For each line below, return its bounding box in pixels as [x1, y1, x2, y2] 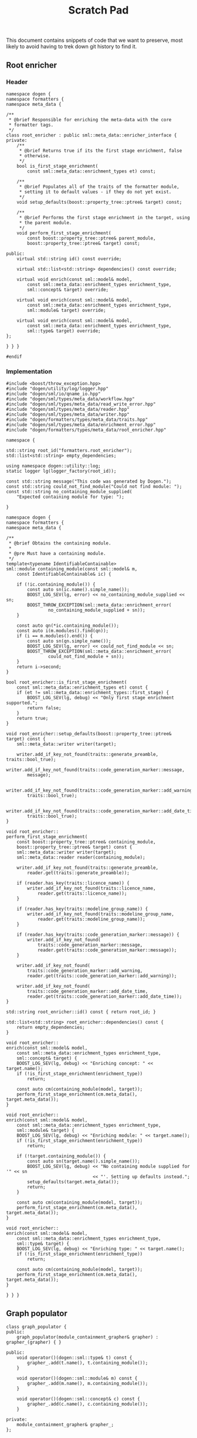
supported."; [6, 700, 38, 706]
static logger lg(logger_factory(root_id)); [6, 469, 117, 474]
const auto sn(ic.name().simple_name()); [27, 587, 130, 593]
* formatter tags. [8, 122, 54, 128]
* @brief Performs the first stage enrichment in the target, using [19, 214, 191, 221]
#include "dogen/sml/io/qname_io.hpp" [6, 391, 101, 397]
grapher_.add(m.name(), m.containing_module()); [27, 1380, 148, 1386]
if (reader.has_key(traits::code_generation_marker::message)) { [16, 932, 180, 938]
